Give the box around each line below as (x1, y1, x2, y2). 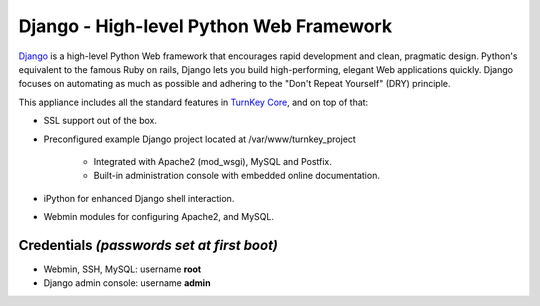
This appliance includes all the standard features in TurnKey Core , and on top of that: (18, 96, 369, 108)
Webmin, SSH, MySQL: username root (43, 263, 202, 275)
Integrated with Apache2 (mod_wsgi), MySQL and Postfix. (93, 155, 332, 167)
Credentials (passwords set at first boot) (18, 236, 279, 254)
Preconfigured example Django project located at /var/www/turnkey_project (43, 133, 357, 145)
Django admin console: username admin (43, 277, 211, 289)
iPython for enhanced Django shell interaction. (43, 192, 235, 204)
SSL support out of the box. (43, 115, 158, 127)
